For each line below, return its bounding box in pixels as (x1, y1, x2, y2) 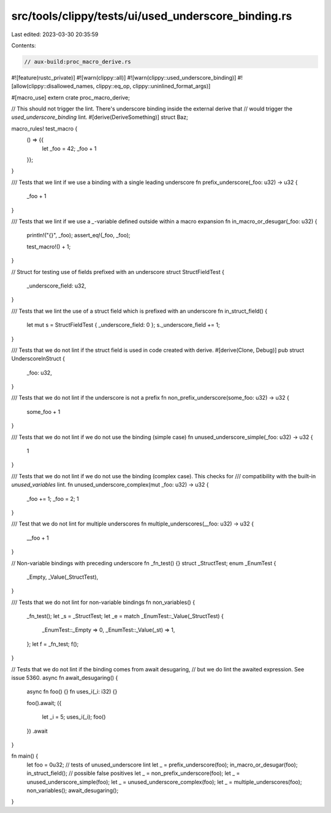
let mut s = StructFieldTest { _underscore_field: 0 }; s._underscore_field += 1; (26, 321, 220, 329)
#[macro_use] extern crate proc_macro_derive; (11, 94, 130, 101)
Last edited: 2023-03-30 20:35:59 (11, 31, 99, 38)
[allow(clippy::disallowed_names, (11, 83, 95, 90)
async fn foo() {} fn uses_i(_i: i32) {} (26, 688, 118, 695)
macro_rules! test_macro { (11, 124, 78, 132)
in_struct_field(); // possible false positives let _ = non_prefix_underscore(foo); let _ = (26, 769, 240, 777)
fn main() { (11, 752, 39, 760)
